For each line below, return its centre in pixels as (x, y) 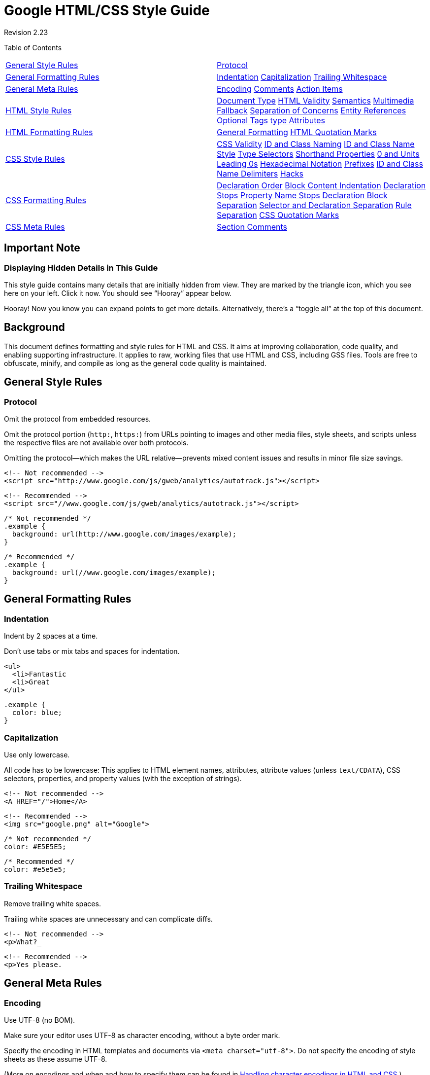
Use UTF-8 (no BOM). (40, 1020)
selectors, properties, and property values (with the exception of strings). (123, 778)
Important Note (42, 248)
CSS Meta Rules (35, 227)
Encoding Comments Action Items (280, 89)
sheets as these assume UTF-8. (56, 1059)
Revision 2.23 (26, 32)
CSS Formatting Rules (46, 200)
